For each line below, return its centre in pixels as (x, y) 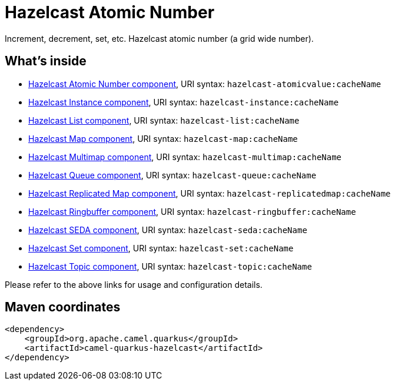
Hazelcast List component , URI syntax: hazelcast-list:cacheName (164, 120)
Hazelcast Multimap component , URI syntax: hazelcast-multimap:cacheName (185, 157)
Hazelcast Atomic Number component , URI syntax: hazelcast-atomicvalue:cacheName (205, 84)
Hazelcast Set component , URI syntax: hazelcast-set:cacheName (161, 248)
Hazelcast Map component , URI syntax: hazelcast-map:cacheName (163, 138)
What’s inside (46, 61)
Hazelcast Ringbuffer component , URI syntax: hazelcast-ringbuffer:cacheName (192, 211)
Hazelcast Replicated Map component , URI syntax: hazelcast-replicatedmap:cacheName (210, 193)
